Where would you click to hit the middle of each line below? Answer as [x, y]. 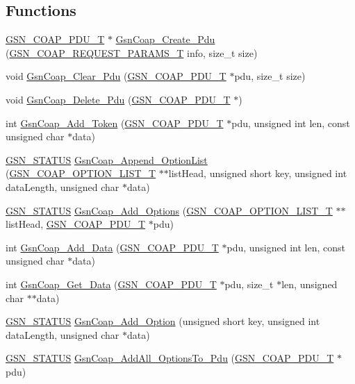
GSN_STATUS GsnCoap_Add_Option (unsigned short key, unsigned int [163, 321]
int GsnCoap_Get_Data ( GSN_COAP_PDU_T [111, 284]
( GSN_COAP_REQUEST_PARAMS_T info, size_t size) [132, 52]
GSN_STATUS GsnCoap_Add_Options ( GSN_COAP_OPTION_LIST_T [169, 210]
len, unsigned [309, 284]
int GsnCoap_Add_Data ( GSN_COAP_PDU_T [112, 247]
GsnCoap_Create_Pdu [165, 39]
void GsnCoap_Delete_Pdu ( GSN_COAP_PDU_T [118, 99]
